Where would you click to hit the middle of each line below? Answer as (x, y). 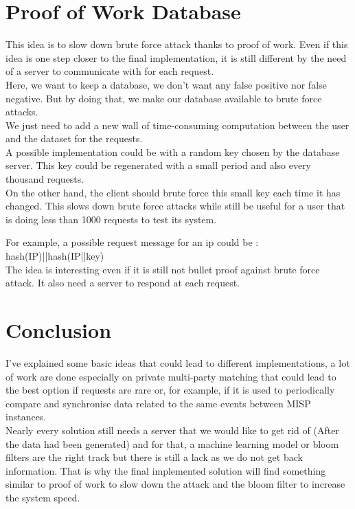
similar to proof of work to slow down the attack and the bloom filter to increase (175, 484)
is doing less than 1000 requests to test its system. (111, 219)
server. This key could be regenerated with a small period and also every (159, 165)
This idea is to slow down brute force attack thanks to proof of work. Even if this (177, 44)
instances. (26, 417)
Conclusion (59, 330)
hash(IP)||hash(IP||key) (55, 256)
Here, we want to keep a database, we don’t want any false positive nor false (166, 84)
